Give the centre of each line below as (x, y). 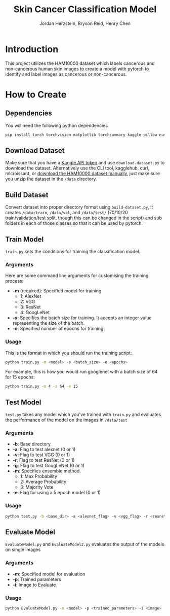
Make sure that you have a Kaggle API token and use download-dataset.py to (85, 163)
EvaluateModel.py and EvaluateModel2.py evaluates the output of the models (85, 544)
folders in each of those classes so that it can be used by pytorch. (74, 223)
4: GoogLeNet (35, 313)
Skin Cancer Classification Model (85, 9)
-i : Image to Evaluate (34, 585)
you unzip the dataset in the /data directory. (51, 179)
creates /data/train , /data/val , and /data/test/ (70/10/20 (67, 213)
